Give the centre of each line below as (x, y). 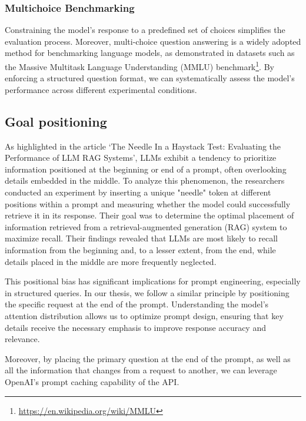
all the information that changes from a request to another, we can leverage (141, 370)
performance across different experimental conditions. (101, 89)
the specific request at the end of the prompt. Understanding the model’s (137, 304)
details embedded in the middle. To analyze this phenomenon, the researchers (145, 180)
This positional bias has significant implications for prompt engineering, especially (153, 281)
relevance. (22, 339)
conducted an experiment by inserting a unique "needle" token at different (138, 192)
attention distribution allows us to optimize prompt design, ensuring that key (144, 315)
